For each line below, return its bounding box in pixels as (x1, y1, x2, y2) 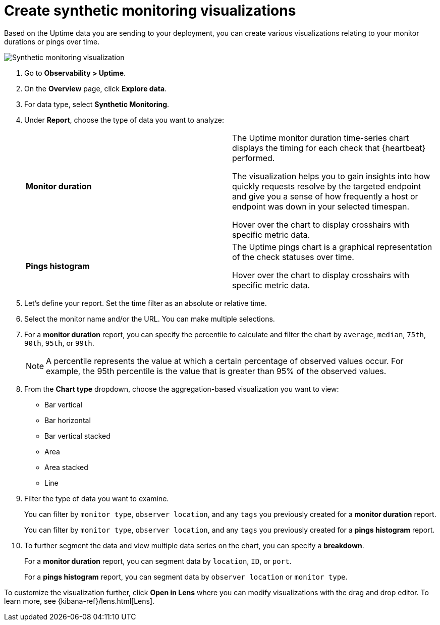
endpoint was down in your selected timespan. (232, 201, 410, 212)
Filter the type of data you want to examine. (24, 494, 169, 503)
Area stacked (44, 462, 88, 472)
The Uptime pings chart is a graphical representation (232, 241, 432, 252)
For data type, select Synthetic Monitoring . (24, 99, 170, 109)
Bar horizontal (44, 415, 91, 425)
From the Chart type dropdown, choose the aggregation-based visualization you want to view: (24, 384, 339, 393)
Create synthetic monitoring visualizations (4, 2, 296, 19)
